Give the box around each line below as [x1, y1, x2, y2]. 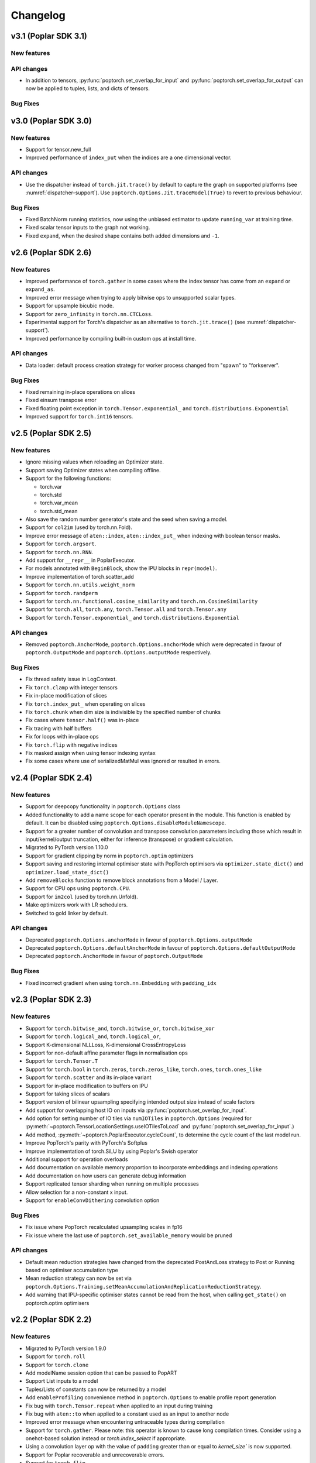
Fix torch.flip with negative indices [25, 741, 118, 748]
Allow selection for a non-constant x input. [25, 1189, 128, 1196]
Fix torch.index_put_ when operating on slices [25, 700, 146, 708]
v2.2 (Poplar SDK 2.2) [11, 1314, 92, 1325]
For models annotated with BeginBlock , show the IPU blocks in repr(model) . [25, 565, 217, 572]
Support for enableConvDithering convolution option [25, 1197, 160, 1204]
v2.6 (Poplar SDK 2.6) [11, 248, 92, 257]
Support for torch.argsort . [25, 540, 97, 547]
